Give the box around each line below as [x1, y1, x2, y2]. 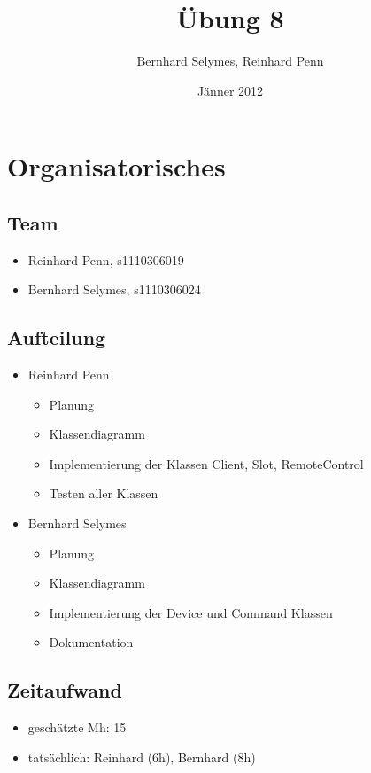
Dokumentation [49, 633, 134, 652]
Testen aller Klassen [49, 484, 158, 503]
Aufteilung [7, 324, 106, 351]
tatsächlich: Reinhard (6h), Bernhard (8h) [27, 747, 256, 766]
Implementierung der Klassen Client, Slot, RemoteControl [49, 454, 364, 472]
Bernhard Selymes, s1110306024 [27, 280, 201, 299]
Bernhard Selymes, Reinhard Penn [136, 51, 324, 70]
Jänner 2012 [197, 81, 264, 99]
